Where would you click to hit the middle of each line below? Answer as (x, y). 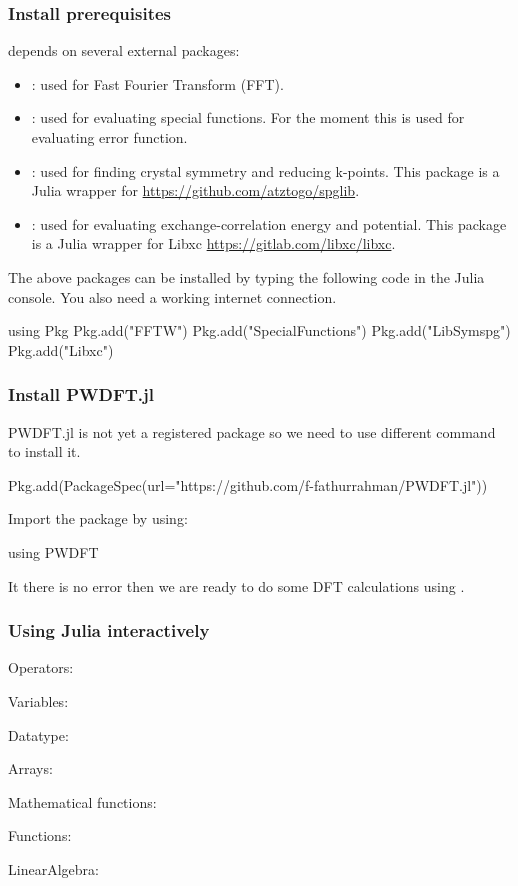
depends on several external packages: (124, 50)
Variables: (38, 700)
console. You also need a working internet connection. (172, 296)
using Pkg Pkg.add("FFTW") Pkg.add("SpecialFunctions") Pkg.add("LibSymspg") (259, 330)
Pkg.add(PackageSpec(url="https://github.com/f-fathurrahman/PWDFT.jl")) (248, 484)
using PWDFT (53, 551)
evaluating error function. (109, 137)
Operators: (41, 667)
